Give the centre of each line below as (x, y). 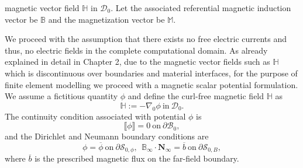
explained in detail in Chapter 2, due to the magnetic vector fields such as (137, 62)
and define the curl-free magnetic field (196, 96)
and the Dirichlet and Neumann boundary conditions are (107, 136)
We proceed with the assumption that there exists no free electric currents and (146, 39)
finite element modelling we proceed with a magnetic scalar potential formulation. (151, 84)
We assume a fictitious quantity (61, 96)
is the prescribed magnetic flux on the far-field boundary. (137, 158)
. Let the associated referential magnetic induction (201, 8)
